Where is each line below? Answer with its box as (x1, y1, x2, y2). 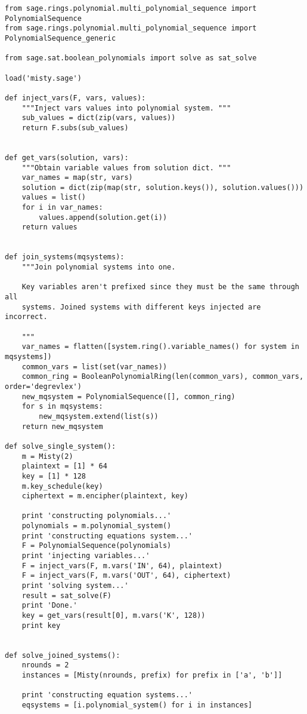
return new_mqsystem (21, 422, 103, 431)
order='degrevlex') (5, 382, 82, 391)
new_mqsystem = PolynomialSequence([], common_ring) (21, 392, 235, 401)
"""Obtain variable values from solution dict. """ (21, 163, 231, 172)
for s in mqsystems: (21, 402, 103, 411)
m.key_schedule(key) (21, 482, 103, 491)
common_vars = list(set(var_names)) (21, 362, 168, 371)
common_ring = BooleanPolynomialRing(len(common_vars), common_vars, (21, 372, 304, 381)
